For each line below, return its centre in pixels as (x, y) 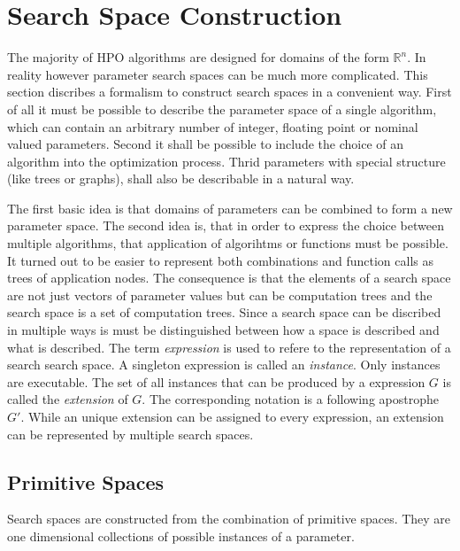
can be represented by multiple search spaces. (130, 434)
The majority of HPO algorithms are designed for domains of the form (198, 57)
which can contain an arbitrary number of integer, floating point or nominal (213, 126)
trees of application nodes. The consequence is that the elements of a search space (229, 278)
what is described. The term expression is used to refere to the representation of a (229, 347)
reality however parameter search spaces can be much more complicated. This (218, 74)
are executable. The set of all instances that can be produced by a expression (216, 381)
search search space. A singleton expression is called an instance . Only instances (224, 365)
